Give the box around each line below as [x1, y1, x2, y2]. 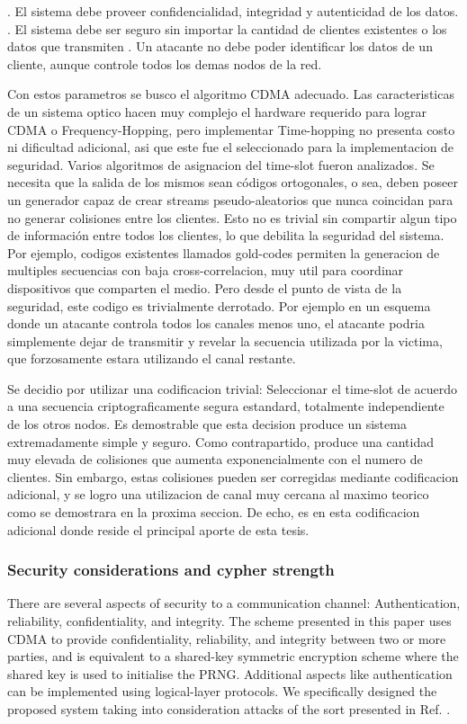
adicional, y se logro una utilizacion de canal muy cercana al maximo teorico [7, 485, 429, 504]
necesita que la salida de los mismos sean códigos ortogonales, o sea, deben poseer [7, 173, 458, 192]
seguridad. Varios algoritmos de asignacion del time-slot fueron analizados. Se [7, 155, 435, 174]
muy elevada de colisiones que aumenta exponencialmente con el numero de [7, 450, 423, 469]
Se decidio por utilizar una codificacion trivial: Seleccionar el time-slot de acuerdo [7, 379, 458, 398]
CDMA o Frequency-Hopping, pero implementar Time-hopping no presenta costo [7, 120, 455, 139]
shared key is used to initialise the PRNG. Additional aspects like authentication [7, 664, 453, 683]
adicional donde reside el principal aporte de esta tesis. [7, 520, 310, 539]
